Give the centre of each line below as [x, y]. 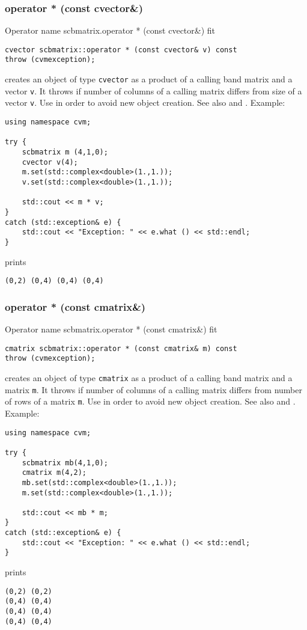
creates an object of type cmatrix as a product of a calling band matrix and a [149, 378]
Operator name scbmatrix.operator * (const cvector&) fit [110, 30]
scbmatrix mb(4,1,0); [65, 463]
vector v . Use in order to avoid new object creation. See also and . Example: [145, 102]
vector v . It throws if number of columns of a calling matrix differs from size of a [153, 90]
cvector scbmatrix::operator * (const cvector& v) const [121, 50]
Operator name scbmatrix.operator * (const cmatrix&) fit [111, 329]
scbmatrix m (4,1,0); [65, 152]
